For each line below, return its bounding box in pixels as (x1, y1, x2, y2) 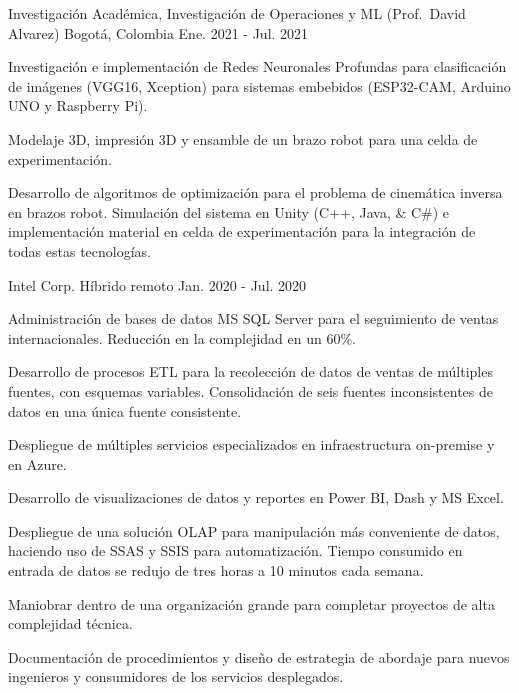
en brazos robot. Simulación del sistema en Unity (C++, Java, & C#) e (8, 201, 450, 222)
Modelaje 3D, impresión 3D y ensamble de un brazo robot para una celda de (8, 128, 478, 149)
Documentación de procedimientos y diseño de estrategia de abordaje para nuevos (8, 646, 510, 667)
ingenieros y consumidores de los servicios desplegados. (8, 666, 344, 687)
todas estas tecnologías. (8, 240, 152, 261)
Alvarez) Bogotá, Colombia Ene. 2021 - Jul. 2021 (8, 22, 309, 43)
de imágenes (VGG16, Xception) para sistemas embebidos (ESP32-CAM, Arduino (8, 75, 511, 96)
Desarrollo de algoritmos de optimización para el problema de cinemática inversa (8, 182, 503, 203)
